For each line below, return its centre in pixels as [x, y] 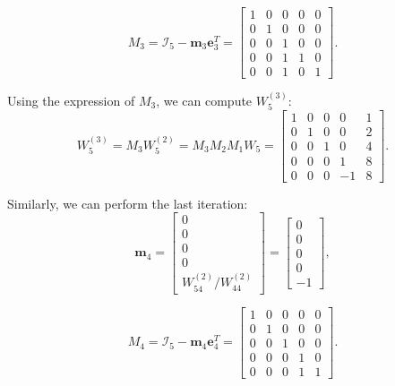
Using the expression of [71, 100]
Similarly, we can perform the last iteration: [128, 203]
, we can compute [204, 100]
